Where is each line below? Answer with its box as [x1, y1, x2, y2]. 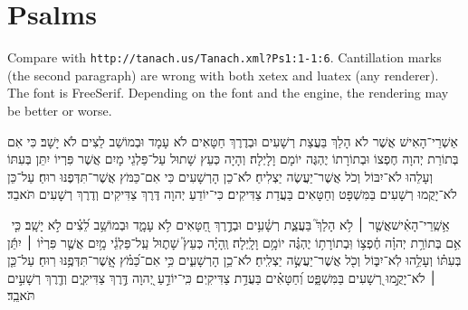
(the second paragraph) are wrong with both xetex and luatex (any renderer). [7, 65, 439, 84]
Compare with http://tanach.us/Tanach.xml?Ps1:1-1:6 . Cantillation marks [7, 48, 442, 67]
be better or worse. [7, 100, 112, 119]
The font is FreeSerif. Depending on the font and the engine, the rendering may [7, 83, 449, 102]
